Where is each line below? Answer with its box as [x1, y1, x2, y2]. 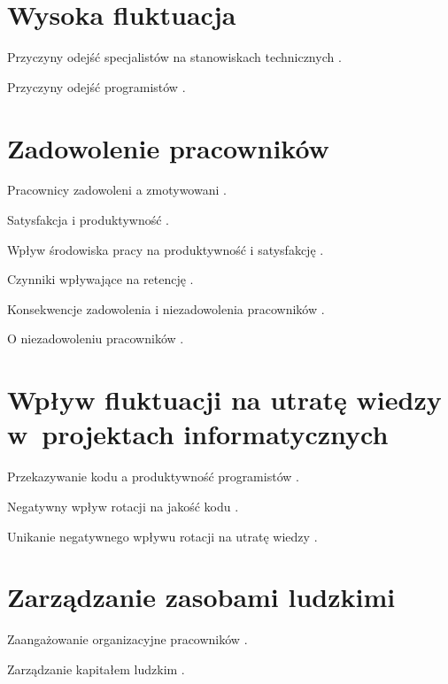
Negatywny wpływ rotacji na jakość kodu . [7, 496, 239, 515]
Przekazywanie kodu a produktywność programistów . [7, 467, 299, 486]
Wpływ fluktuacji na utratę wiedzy [7, 381, 442, 418]
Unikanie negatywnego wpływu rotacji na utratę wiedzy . [7, 526, 318, 545]
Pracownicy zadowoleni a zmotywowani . [7, 181, 227, 199]
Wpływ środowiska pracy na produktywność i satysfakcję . [7, 240, 324, 258]
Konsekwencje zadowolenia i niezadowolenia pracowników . [7, 299, 325, 318]
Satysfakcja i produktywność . [7, 211, 170, 229]
